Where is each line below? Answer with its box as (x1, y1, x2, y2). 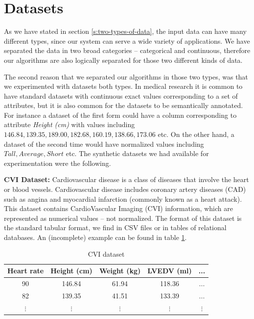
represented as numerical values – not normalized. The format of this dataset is (4, 213, 242, 223)
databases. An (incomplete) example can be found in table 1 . (4, 232, 187, 242)
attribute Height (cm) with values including (4, 119, 135, 130)
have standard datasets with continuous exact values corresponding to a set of (4, 90, 238, 101)
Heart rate (7, 266, 44, 276)
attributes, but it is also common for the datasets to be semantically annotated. (4, 100, 243, 110)
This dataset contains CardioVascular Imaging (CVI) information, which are (4, 203, 233, 213)
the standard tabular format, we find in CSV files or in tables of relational (4, 222, 227, 233)
